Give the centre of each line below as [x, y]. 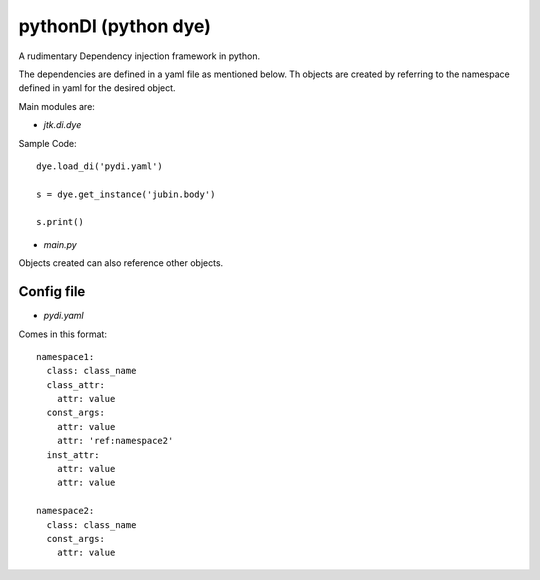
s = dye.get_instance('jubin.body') [126, 194]
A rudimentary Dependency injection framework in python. [139, 56]
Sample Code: [47, 143]
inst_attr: [73, 454]
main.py [60, 244]
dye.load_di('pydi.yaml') [100, 166]
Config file [52, 291]
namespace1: [65, 356]
